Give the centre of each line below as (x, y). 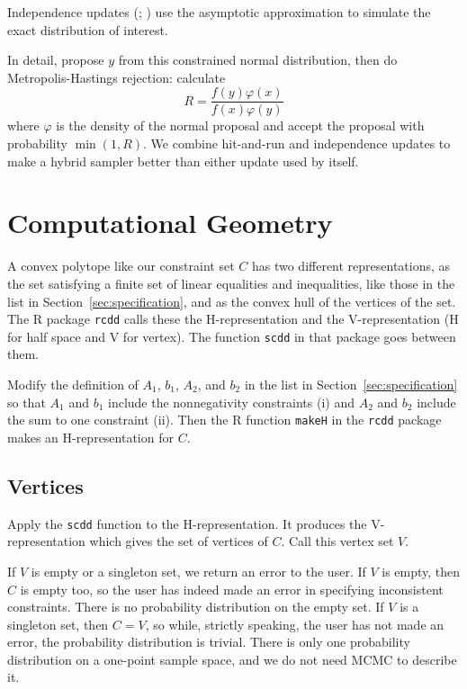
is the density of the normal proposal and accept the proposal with (240, 125)
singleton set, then (58, 624)
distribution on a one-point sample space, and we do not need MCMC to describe (232, 659)
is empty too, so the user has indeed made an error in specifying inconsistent (232, 589)
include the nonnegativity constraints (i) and (231, 402)
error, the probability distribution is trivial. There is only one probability (209, 642)
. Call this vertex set (337, 541)
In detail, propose (56, 60)
